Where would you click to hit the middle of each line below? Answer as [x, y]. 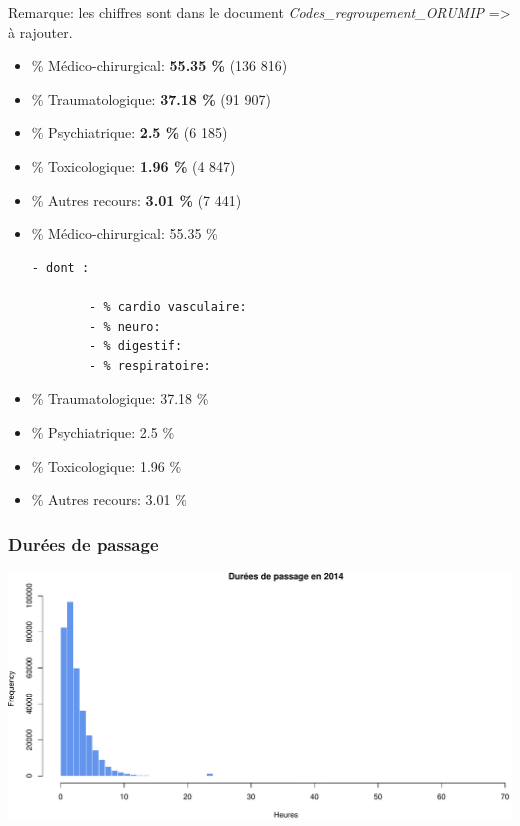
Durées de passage [83, 543]
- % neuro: [125, 326]
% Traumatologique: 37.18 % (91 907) [151, 98]
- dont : [60, 267]
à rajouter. [40, 31]
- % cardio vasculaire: [168, 306]
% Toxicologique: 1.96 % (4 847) [133, 165]
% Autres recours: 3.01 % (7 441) [136, 199]
